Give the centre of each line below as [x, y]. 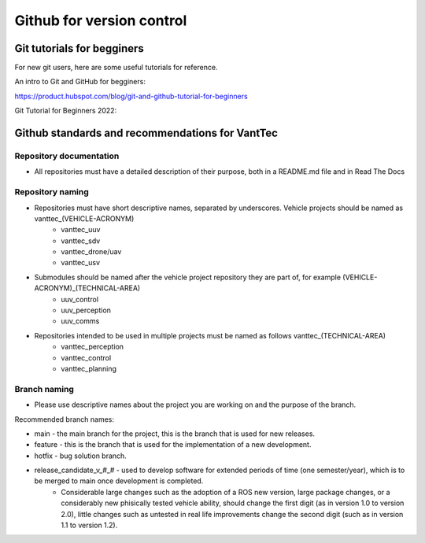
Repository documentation [67, 156]
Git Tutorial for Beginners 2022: [66, 111]
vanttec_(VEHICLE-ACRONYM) [84, 218]
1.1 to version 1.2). [89, 525]
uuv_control [79, 299]
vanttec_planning [89, 369]
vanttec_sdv [81, 241]
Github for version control [101, 20]
